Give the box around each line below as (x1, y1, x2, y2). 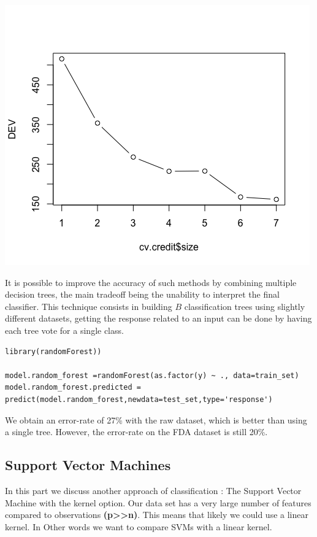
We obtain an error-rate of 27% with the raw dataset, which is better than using (5, 413, 307, 426)
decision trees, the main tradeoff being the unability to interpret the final (5, 288, 280, 301)
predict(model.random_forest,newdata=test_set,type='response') (5, 395, 273, 404)
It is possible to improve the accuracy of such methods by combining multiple (5, 276, 297, 288)
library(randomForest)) (5, 347, 102, 356)
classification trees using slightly (184, 299, 305, 312)
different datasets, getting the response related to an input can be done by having (5, 312, 312, 325)
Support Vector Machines (5, 455, 171, 474)
